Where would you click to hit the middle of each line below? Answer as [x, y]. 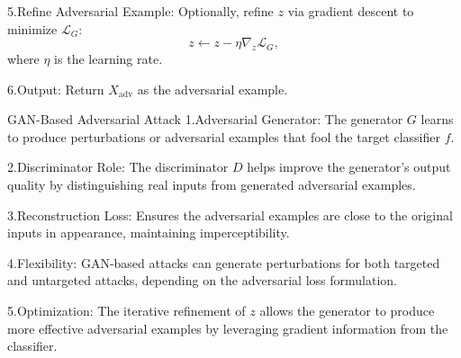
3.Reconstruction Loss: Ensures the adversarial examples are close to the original [230, 215]
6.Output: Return [56, 89]
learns [437, 119]
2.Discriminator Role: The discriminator [118, 167]
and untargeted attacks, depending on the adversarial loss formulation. [202, 280]
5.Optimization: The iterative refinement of [127, 310]
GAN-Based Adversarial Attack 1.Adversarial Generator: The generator [205, 119]
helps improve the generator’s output [349, 167]
